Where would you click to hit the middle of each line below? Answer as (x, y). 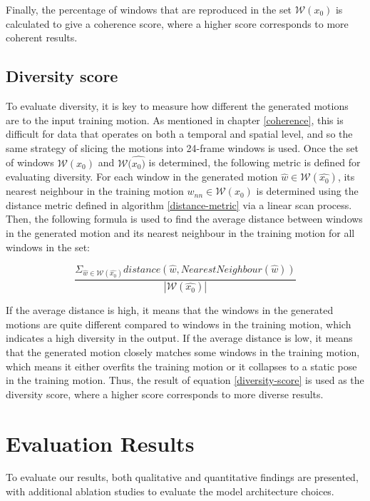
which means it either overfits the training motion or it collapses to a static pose (181, 366)
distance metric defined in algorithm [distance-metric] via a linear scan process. (179, 204)
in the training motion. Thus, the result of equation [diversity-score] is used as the (185, 380)
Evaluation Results (100, 443)
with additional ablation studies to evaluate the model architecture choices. (170, 491)
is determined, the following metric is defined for (255, 162)
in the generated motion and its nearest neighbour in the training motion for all (180, 232)
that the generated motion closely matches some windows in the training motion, (183, 351)
